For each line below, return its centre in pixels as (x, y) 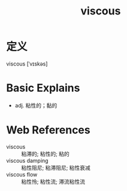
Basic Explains (43, 88)
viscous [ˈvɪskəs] (27, 64)
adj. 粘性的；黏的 (36, 105)
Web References (49, 130)
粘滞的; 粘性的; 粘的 (46, 154)
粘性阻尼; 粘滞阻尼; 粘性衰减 (56, 168)
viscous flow (22, 174)
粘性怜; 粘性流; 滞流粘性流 (53, 181)
